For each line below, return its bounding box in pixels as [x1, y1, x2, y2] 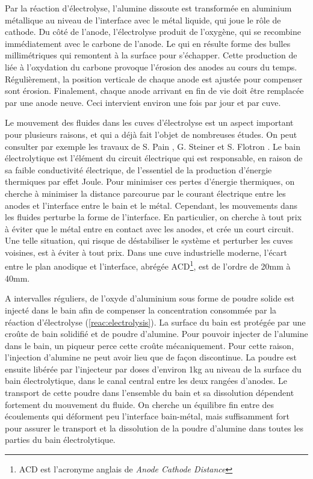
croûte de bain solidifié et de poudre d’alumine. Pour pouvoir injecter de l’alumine [5, 327, 308, 340]
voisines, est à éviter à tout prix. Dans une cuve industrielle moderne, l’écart [5, 246, 287, 258]
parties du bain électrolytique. [5, 433, 116, 446]
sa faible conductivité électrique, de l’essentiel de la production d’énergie [5, 163, 272, 176]
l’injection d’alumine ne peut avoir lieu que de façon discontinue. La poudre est [5, 351, 297, 363]
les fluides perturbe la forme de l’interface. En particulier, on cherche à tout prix [5, 211, 302, 223]
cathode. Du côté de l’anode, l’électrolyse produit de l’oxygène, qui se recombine [5, 25, 302, 38]
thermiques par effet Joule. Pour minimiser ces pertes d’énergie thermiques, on [5, 175, 295, 188]
